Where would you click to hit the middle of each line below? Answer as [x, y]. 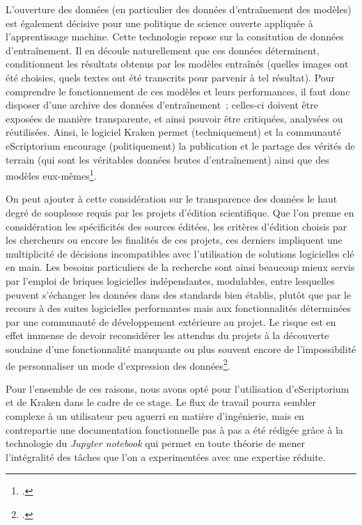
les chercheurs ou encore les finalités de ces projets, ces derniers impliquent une [174, 240]
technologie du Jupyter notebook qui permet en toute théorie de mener [155, 443]
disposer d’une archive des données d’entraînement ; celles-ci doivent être [162, 105]
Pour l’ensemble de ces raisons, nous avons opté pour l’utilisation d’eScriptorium [178, 388]
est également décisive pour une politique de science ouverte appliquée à [159, 23]
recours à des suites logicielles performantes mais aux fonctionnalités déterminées [178, 308]
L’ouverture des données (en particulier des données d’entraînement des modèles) [179, 9]
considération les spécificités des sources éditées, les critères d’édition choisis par [176, 226]
